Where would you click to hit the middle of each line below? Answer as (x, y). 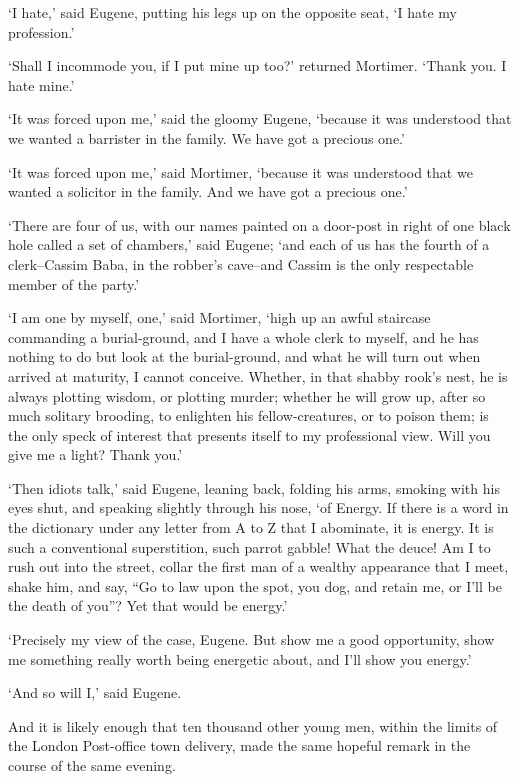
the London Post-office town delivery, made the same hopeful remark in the (239, 745)
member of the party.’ (74, 283)
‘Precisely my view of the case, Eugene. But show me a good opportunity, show (251, 639)
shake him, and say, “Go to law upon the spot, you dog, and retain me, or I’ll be (255, 585)
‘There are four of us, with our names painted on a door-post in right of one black (259, 224)
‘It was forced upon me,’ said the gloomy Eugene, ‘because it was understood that (260, 118)
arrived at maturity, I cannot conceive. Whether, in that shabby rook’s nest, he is (258, 375)
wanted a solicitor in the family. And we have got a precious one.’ (208, 191)
